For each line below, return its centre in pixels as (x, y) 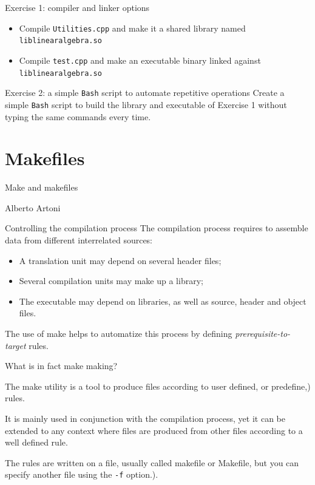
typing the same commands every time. (78, 116)
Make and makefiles (42, 187)
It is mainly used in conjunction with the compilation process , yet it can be (145, 418)
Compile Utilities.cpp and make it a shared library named (132, 28)
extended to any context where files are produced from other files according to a (154, 430)
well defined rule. (36, 442)
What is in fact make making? (61, 366)
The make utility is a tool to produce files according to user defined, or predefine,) (158, 386)
